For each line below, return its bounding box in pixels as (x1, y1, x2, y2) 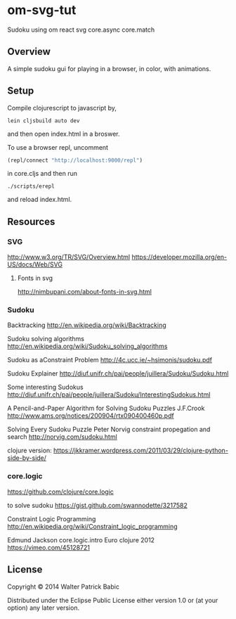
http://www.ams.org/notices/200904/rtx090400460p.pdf (7, 411, 174, 420)
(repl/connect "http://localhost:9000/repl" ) (7, 157, 143, 164)
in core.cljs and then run (7, 170, 78, 178)
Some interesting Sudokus (7, 383, 84, 392)
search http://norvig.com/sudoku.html (7, 433, 117, 441)
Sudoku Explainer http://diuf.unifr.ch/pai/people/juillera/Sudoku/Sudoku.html (7, 369, 229, 378)
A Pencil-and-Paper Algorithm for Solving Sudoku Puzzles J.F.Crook (7, 404, 205, 413)
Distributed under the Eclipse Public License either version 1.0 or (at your (7, 596, 218, 604)
